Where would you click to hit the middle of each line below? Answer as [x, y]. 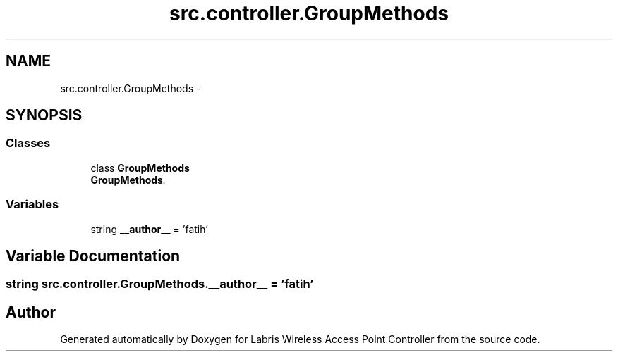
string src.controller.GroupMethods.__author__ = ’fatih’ [160, 284]
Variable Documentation [93, 256]
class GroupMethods [140, 168]
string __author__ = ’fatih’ [149, 229]
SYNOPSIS [44, 115]
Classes [28, 143]
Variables [32, 205]
